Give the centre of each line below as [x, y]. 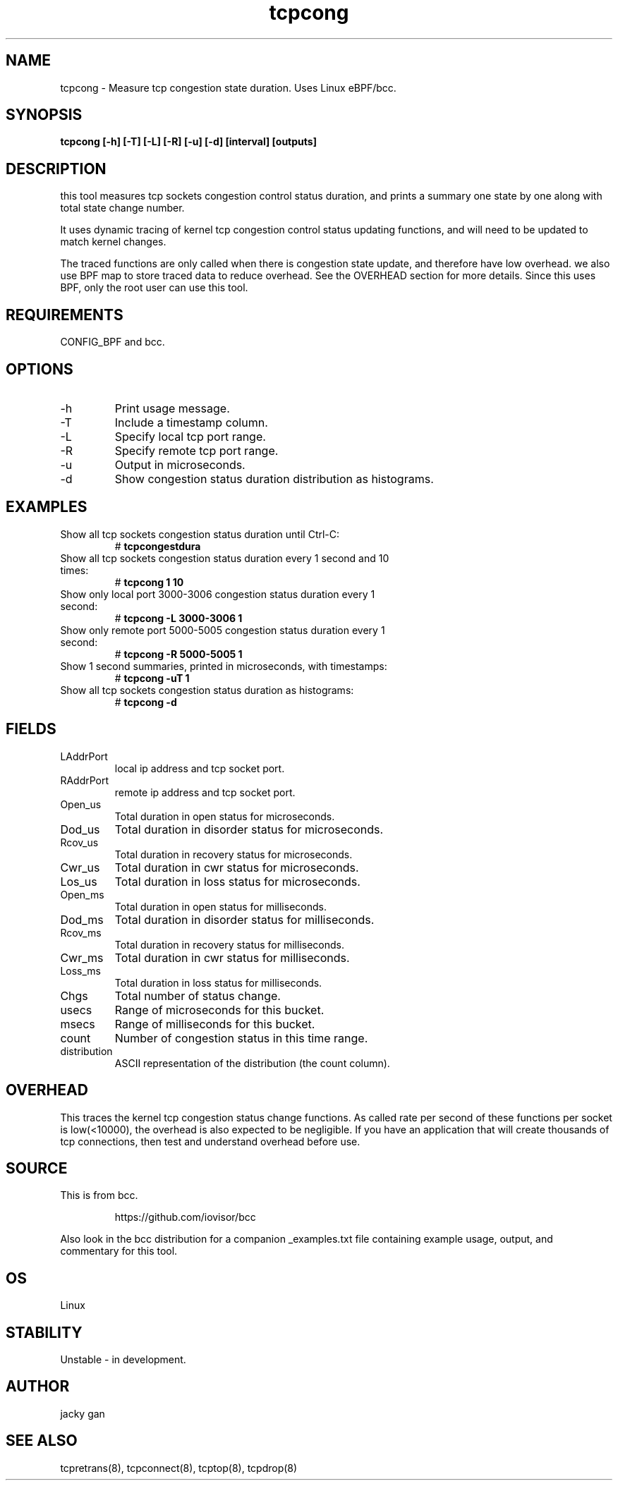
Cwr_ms [82, 957]
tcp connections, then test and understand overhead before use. [210, 1141]
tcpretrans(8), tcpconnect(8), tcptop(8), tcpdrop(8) [179, 1468]
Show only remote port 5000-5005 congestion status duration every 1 [223, 630]
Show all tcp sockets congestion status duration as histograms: [207, 690]
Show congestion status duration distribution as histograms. [274, 479]
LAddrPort [84, 756]
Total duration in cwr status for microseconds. [237, 867]
